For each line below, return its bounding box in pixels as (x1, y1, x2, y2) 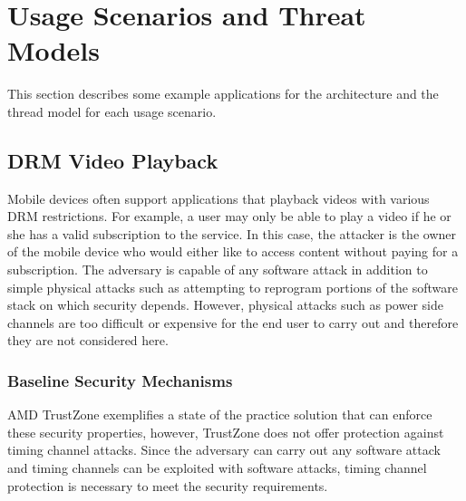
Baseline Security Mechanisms (7, 369, 233, 391)
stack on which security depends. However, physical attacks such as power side (7, 295, 443, 314)
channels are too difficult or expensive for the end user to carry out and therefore (7, 313, 459, 332)
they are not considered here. (7, 331, 169, 350)
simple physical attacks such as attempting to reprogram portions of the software (7, 277, 458, 296)
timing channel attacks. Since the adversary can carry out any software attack (7, 440, 441, 459)
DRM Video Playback (7, 146, 218, 174)
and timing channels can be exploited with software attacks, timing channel (7, 458, 427, 477)
